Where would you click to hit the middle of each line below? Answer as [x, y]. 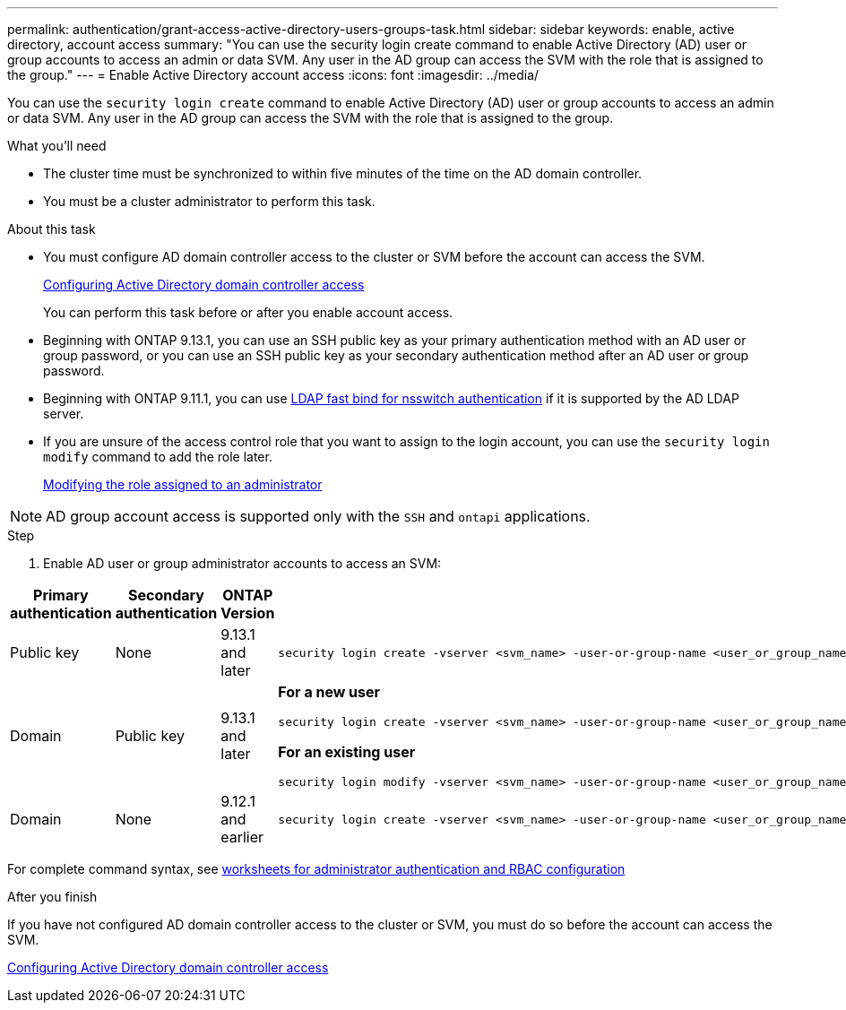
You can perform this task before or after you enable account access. [248, 312]
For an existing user [347, 752]
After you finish [52, 897]
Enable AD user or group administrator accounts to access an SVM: [242, 563]
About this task [52, 229]
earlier [242, 837]
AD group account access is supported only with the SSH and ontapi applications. [318, 516]
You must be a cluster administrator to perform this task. [209, 201]
